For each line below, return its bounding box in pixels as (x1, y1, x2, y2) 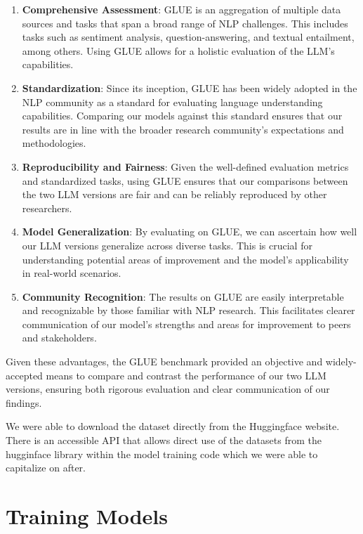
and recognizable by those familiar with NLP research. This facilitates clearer (22, 303, 355, 318)
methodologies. (22, 136, 86, 150)
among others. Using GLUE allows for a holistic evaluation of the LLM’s (22, 43, 335, 58)
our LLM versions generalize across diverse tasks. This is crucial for (22, 237, 312, 252)
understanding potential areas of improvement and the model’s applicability (22, 252, 349, 266)
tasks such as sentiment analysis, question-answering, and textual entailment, (22, 30, 355, 44)
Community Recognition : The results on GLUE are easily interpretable (22, 289, 344, 304)
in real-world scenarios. (22, 266, 121, 280)
